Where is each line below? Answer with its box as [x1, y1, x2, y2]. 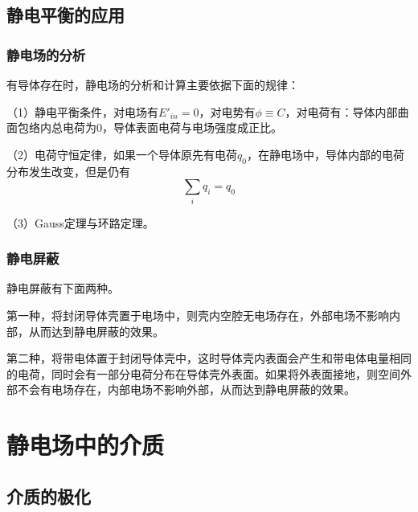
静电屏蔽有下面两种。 [6, 280, 119, 297]
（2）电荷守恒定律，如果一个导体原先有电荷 [6, 145, 237, 162]
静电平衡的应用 [6, 2, 125, 27]
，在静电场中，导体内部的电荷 [246, 145, 404, 162]
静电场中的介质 [6, 428, 165, 461]
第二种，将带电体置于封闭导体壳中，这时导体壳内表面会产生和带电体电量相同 [6, 350, 412, 367]
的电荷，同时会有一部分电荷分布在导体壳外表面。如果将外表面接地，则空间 [6, 365, 400, 382]
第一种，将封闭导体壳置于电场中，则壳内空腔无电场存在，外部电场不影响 [6, 306, 389, 323]
